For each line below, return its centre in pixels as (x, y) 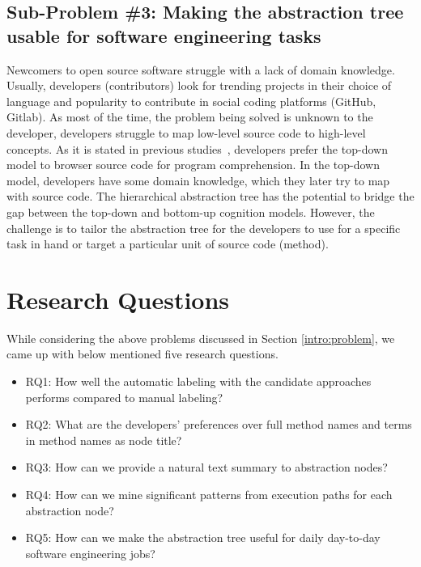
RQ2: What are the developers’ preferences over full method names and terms (219, 424)
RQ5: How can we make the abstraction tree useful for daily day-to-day (203, 537)
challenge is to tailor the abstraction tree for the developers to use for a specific (204, 228)
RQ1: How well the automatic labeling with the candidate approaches (198, 381)
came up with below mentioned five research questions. (142, 354)
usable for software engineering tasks (164, 35)
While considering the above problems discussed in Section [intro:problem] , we (201, 338)
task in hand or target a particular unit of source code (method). (168, 244)
